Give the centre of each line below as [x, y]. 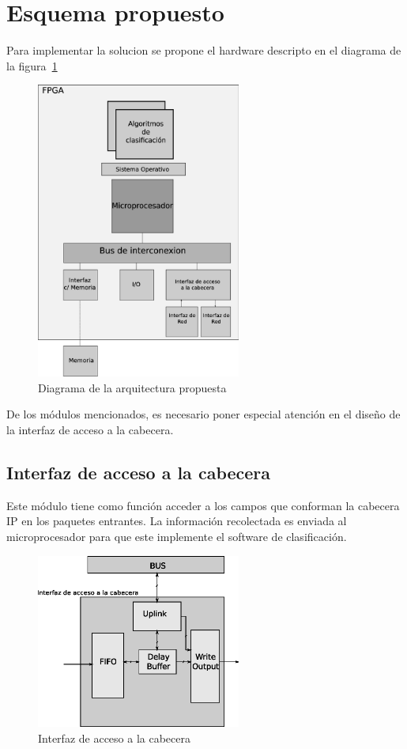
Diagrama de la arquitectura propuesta [132, 387]
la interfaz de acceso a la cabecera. [90, 430]
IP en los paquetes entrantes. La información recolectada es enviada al [177, 521]
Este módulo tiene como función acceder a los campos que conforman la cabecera [203, 505]
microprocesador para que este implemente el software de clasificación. [177, 537]
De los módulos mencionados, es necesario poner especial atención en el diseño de [203, 414]
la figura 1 [32, 65]
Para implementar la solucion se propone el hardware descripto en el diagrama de [204, 50]
